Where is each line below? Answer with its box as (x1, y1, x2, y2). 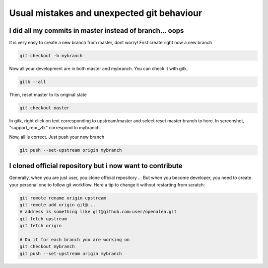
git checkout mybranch (19, 244, 75, 250)
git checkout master (19, 105, 69, 110)
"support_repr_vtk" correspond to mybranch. (9, 125, 101, 131)
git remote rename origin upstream (19, 195, 106, 201)
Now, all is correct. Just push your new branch (9, 134, 104, 140)
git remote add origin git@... (19, 202, 96, 207)
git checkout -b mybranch (19, 53, 83, 59)
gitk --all (19, 79, 46, 85)
